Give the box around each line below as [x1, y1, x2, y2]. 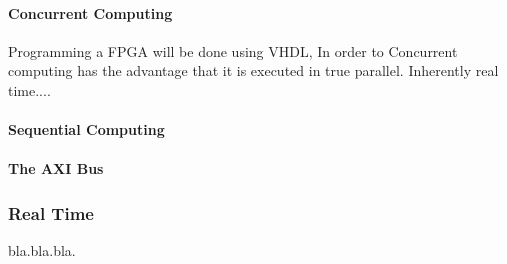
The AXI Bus [8, 158, 104, 179]
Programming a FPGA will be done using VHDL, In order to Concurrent [8, 40, 458, 61]
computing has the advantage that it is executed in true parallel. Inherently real [8, 60, 499, 81]
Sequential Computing [8, 119, 165, 140]
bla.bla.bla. [8, 240, 76, 261]
